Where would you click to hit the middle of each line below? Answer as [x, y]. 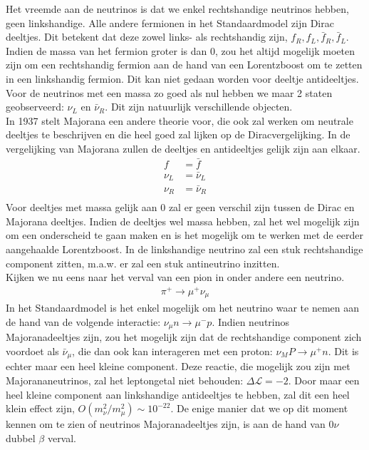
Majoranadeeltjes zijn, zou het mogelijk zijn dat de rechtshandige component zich [184, 337]
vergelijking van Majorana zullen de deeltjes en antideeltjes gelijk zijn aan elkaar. [183, 148]
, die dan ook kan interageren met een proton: [172, 351]
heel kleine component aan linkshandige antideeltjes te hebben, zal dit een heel [178, 394]
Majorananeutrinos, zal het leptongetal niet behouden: [125, 380]
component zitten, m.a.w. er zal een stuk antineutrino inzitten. [143, 263]
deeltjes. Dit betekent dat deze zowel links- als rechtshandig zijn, [147, 37]
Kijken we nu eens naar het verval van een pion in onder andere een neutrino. [175, 277]
